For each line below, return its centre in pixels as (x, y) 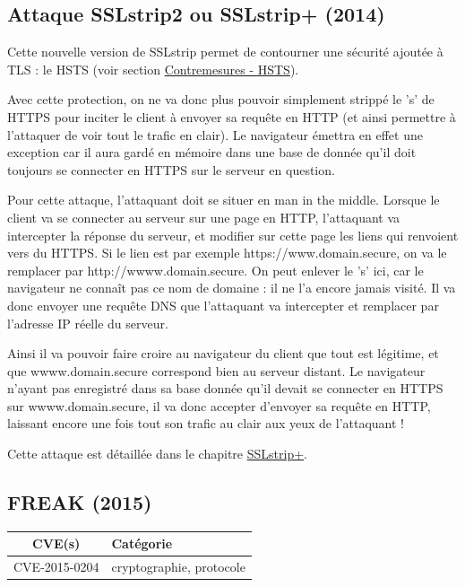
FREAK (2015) (80, 502)
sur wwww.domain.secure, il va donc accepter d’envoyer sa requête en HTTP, (219, 405)
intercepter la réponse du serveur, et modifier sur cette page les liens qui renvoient (233, 235)
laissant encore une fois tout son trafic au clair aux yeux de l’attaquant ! (206, 423)
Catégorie (142, 543)
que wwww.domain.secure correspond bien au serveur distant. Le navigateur (216, 370)
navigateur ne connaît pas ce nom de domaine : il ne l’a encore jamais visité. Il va (232, 288)
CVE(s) (56, 543)
